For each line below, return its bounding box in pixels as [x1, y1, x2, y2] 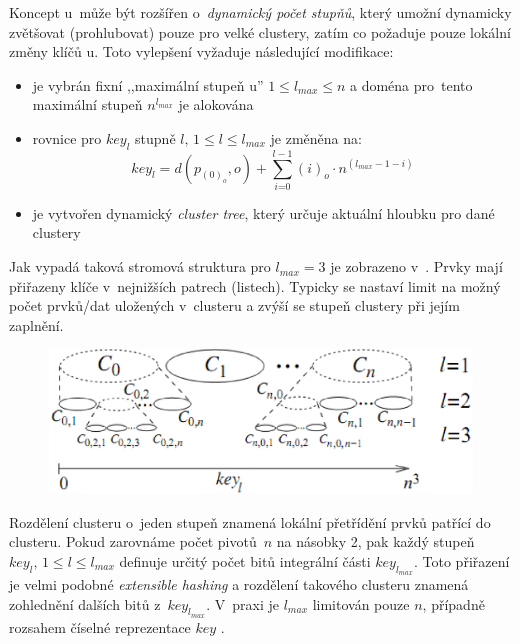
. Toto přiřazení [414, 550, 510, 571]
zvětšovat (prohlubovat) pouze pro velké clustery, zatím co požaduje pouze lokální [9, 21, 511, 42]
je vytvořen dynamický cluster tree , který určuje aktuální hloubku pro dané [32, 202, 495, 223]
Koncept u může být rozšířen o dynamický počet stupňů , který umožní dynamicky [9, 2, 512, 22]
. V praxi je [206, 593, 279, 614]
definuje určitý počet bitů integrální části [119, 550, 371, 571]
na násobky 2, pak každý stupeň [276, 531, 475, 552]
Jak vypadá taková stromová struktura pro [9, 256, 271, 277]
